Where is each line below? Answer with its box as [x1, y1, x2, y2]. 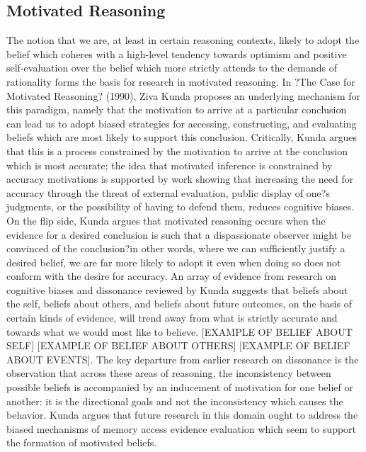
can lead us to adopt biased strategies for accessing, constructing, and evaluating [6, 115, 357, 130]
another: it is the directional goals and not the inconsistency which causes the [6, 393, 343, 408]
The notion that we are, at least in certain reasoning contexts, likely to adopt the [6, 33, 360, 47]
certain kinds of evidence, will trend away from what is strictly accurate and [6, 310, 338, 325]
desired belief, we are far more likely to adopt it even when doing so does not [6, 254, 341, 269]
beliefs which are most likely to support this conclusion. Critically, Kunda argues [6, 130, 357, 145]
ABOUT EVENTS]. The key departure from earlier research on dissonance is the [6, 351, 359, 366]
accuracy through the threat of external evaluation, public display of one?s [6, 185, 330, 200]
